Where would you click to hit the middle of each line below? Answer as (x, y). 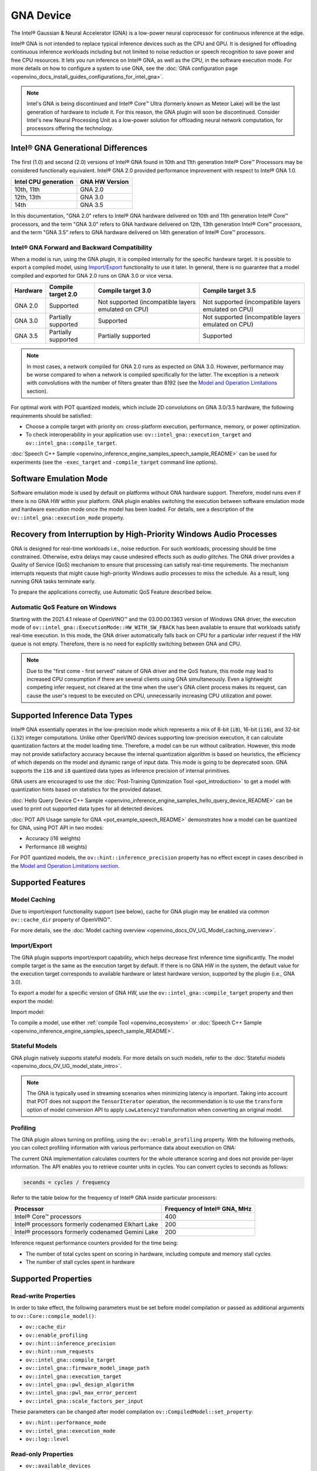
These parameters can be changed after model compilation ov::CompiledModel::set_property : (132, 1412)
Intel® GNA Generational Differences (79, 148)
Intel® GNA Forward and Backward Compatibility (82, 247)
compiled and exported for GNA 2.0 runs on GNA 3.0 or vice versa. (92, 275)
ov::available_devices (58, 1466)
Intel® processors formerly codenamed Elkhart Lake (86, 1224)
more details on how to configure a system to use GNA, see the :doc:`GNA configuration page (124, 68)
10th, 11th (27, 189)
